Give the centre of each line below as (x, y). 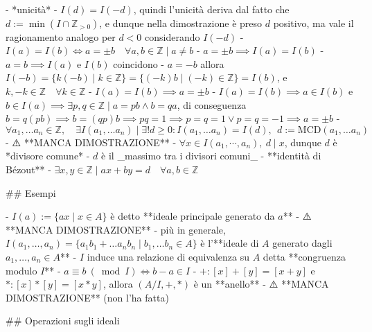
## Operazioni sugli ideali (63, 321)
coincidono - (139, 63)
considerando (172, 36)
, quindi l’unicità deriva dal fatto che (211, 9)
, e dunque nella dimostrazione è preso (181, 23)
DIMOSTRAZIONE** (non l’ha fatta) (87, 297)
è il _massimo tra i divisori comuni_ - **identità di (211, 156)
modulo (21, 270)
